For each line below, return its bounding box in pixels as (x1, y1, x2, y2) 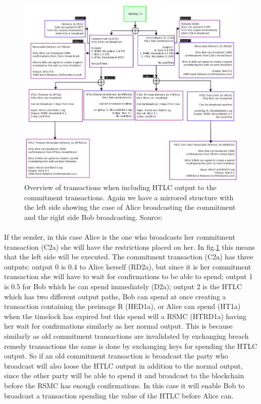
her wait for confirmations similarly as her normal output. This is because (4, 321, 233, 331)
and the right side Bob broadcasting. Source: (24, 211, 163, 222)
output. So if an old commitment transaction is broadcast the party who (4, 350, 228, 361)
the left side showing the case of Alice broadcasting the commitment (24, 202, 236, 212)
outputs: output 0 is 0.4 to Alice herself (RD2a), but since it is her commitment (4, 261, 251, 272)
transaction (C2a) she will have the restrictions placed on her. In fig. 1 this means (4, 241, 255, 252)
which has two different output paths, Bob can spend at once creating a (4, 291, 226, 301)
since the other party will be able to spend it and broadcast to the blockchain (4, 370, 244, 381)
